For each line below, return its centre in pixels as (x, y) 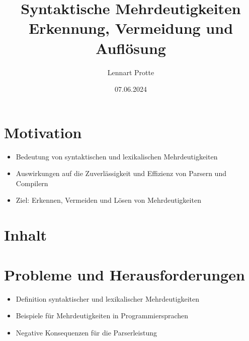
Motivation (43, 132)
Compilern (32, 183)
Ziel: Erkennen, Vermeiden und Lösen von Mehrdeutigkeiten (108, 200)
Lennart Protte (131, 72)
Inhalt (26, 235)
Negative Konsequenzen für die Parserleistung (86, 332)
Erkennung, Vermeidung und (131, 28)
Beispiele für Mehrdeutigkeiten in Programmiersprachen (102, 316)
